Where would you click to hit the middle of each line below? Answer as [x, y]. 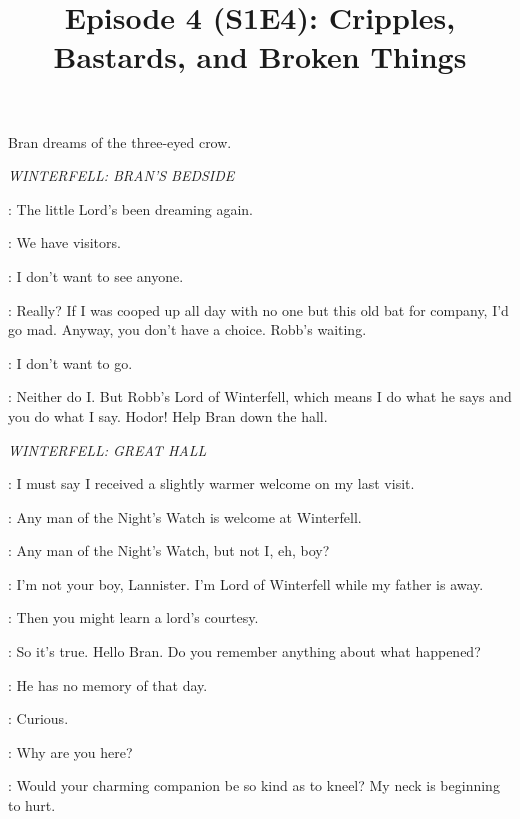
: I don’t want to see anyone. [96, 275]
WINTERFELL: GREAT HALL [107, 449]
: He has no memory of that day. [108, 684]
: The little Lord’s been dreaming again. [130, 208]
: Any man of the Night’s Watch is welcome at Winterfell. [185, 516]
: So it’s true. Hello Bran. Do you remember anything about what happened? [244, 651]
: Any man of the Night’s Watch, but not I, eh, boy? [169, 550]
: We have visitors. [64, 242]
